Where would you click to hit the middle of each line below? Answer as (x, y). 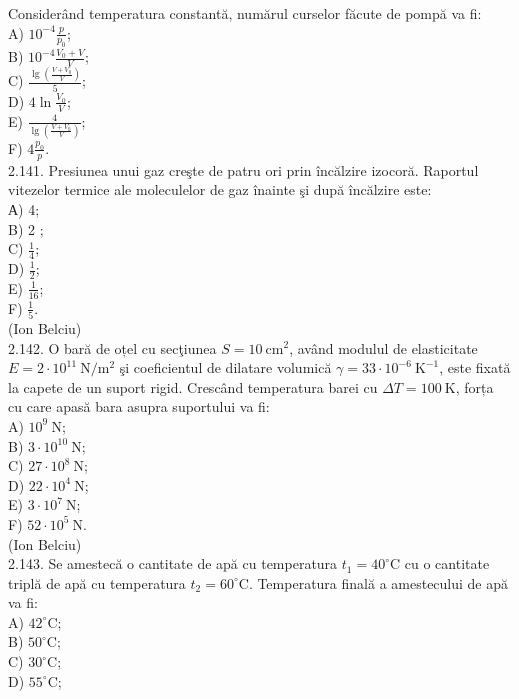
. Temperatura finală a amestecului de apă (378, 582)
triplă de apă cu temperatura (97, 582)
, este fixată (475, 367)
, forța (474, 386)
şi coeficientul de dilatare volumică (225, 367)
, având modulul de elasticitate (383, 347)
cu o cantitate (447, 563)
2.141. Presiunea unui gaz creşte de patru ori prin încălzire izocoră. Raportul (243, 169)
